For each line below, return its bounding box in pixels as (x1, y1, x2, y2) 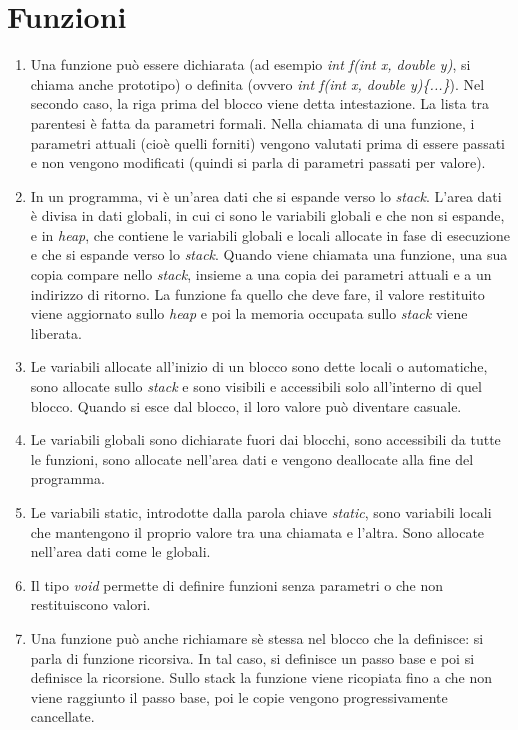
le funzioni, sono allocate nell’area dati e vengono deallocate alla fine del (30, 448, 474, 469)
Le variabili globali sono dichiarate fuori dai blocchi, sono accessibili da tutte (30, 429, 501, 450)
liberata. (30, 322, 82, 343)
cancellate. (30, 706, 95, 727)
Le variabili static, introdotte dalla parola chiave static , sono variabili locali (30, 502, 492, 522)
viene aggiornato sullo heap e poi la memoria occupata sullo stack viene (30, 303, 468, 324)
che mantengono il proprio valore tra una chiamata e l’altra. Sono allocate (30, 521, 485, 542)
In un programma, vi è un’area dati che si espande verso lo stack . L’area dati (30, 185, 502, 206)
